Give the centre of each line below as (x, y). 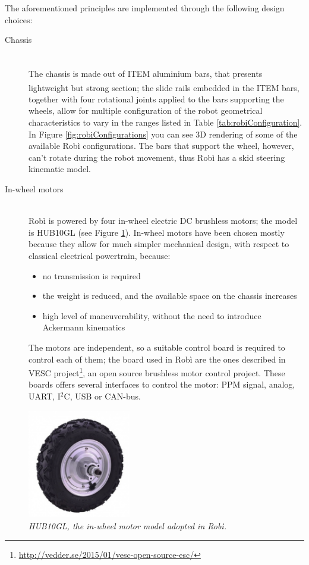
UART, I (45, 396)
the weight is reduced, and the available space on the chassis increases (170, 296)
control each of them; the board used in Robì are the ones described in (157, 359)
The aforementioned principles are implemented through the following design (145, 8)
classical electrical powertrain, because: (100, 255)
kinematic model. (60, 169)
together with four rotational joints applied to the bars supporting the (156, 99)
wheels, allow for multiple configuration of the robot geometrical (146, 110)
